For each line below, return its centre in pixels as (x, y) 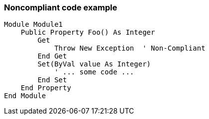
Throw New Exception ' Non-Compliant (130, 48)
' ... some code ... (94, 72)
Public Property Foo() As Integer (88, 32)
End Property (46, 88)
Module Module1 (34, 25)
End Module (25, 96)
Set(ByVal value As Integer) (94, 64)
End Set (52, 80)
